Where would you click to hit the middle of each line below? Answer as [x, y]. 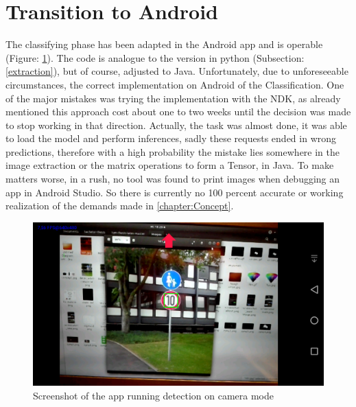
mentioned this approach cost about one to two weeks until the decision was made [178, 112]
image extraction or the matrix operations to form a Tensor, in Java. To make [170, 165]
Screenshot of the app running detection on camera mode [153, 395]
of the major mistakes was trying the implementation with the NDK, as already [173, 98]
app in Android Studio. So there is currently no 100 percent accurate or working [175, 192]
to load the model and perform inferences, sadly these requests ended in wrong [171, 138]
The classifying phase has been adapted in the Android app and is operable [164, 44]
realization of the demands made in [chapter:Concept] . [120, 206]
